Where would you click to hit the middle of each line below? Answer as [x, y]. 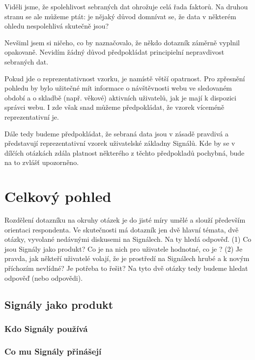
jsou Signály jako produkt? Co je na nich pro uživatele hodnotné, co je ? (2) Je [124, 248]
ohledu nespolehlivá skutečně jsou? [57, 26]
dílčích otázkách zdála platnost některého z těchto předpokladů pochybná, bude [125, 152]
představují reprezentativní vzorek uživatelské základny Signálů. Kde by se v [120, 143]
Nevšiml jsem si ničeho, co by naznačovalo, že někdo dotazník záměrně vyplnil [122, 42]
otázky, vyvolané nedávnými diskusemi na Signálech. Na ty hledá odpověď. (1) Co [128, 239]
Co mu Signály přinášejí [53, 351]
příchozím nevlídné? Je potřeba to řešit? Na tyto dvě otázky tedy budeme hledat [126, 268]
